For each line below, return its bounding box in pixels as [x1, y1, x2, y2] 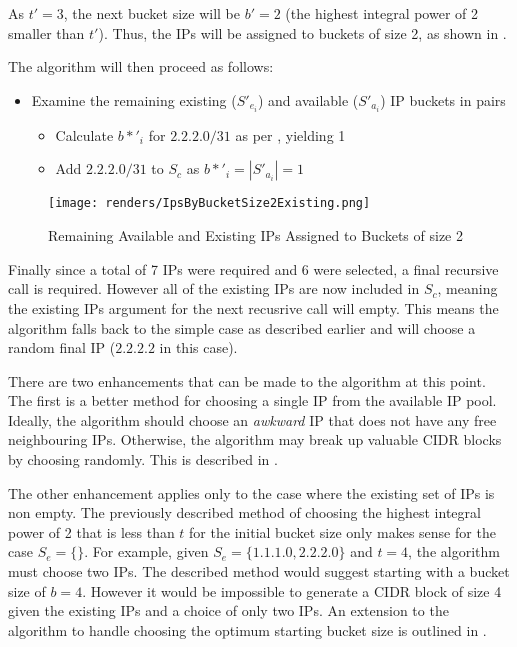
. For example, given [84, 541, 209, 562]
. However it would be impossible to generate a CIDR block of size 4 [82, 580, 502, 601]
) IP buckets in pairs [380, 89, 506, 110]
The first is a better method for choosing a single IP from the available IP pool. [8, 390, 497, 411]
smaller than [8, 22, 85, 43]
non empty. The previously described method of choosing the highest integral [8, 502, 481, 523]
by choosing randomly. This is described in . [8, 449, 278, 470]
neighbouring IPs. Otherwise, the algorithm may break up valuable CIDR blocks [8, 429, 502, 450]
